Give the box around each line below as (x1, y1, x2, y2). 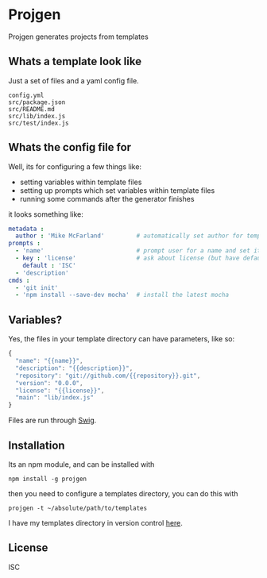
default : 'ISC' (22, 261, 77, 269)
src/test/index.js (8, 119, 69, 127)
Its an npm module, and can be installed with (8, 459, 155, 469)
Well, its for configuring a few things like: (8, 161, 141, 171)
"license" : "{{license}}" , (15, 387, 105, 395)
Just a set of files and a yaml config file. (8, 75, 139, 85)
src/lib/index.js (8, 112, 66, 120)
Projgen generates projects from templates (8, 32, 149, 41)
